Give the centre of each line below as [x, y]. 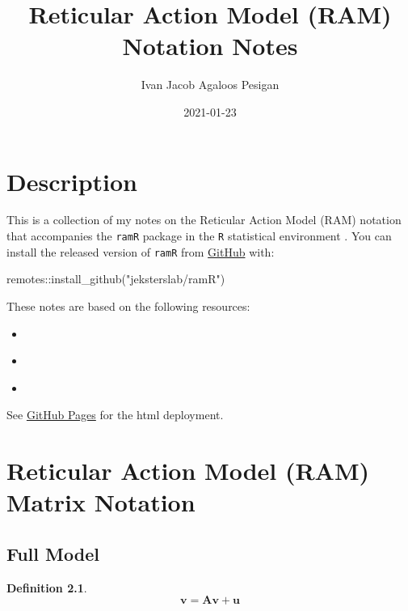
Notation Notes [210, 46]
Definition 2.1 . [47, 587]
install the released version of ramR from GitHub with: [141, 251]
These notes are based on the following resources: [128, 305]
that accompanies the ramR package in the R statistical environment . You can [199, 236]
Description [72, 181]
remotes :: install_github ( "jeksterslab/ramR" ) [116, 279]
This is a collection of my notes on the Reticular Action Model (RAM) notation [204, 220]
